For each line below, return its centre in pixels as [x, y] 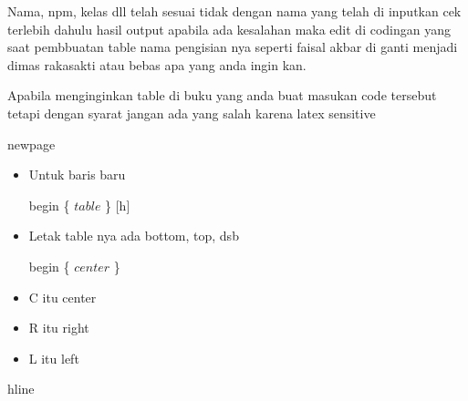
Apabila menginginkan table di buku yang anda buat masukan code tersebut [222, 95]
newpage [31, 144]
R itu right [59, 328]
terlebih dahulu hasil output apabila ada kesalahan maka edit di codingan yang [229, 29]
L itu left [54, 358]
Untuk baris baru [77, 175]
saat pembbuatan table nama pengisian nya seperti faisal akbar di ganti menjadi [233, 47]
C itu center [62, 297]
